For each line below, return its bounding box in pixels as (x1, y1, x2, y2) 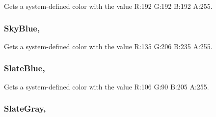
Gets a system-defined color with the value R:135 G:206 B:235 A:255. (4, 41, 213, 51)
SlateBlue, (4, 62, 45, 74)
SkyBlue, (4, 22, 40, 34)
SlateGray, (4, 102, 46, 115)
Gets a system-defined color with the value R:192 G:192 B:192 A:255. (4, 1, 213, 11)
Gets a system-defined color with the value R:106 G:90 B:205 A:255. (4, 81, 209, 91)
